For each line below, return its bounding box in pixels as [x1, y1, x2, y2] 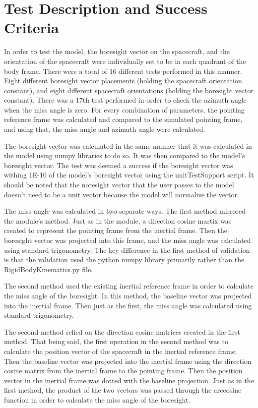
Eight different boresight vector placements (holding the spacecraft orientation [4, 75, 242, 86]
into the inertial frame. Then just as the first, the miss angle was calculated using [4, 300, 252, 310]
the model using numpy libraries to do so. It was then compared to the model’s [4, 150, 245, 161]
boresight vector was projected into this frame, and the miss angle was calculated [4, 235, 251, 245]
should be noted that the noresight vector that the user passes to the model [4, 179, 234, 190]
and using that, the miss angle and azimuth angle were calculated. [4, 124, 205, 134]
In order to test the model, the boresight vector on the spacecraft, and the [4, 46, 230, 57]
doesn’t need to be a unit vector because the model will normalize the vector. [4, 189, 239, 199]
